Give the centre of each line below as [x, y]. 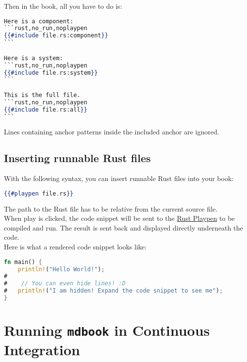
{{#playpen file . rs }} [39, 193]
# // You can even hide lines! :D [65, 284]
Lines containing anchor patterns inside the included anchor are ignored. [112, 132]
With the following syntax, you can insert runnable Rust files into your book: [119, 178]
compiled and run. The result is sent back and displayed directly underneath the [123, 227]
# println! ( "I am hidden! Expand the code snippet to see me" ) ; [114, 291]
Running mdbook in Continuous [107, 330]
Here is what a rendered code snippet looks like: [75, 247]
